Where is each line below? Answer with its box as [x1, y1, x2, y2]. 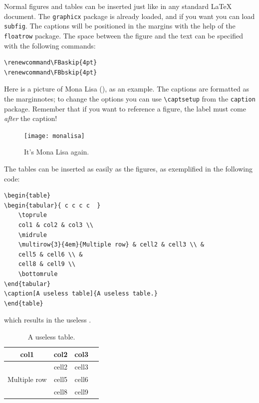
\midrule [18, 231, 47, 238]
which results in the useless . [4, 314, 91, 325]
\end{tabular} [4, 280, 51, 287]
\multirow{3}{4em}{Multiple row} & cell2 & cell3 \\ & [18, 241, 204, 248]
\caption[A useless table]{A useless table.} [4, 290, 158, 297]
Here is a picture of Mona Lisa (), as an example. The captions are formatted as [4, 83, 250, 94]
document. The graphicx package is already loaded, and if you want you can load [4, 10, 255, 21]
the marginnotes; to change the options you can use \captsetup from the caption [4, 93, 256, 103]
